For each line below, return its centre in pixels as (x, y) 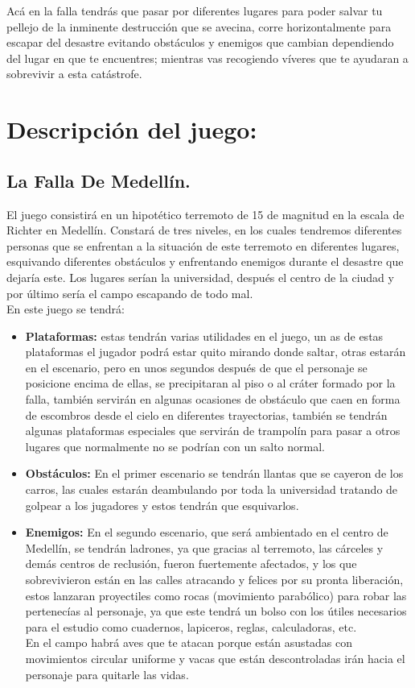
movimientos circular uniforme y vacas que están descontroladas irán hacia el (215, 658)
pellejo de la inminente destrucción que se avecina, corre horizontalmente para (199, 26)
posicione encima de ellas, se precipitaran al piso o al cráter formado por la (210, 383)
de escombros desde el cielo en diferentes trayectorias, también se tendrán (206, 414)
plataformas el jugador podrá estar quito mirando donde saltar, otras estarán (216, 352)
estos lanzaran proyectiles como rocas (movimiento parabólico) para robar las (216, 595)
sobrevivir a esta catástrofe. (74, 74)
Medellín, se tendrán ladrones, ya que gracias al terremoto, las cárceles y (204, 547)
